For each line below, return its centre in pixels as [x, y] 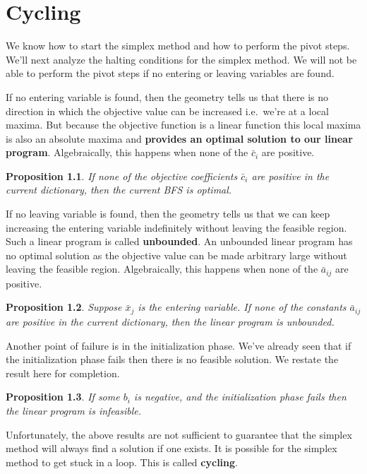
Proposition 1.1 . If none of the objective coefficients [122, 176]
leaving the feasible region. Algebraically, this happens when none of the [162, 269]
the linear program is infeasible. [74, 410]
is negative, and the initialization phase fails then [240, 397]
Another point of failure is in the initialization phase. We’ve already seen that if [179, 345]
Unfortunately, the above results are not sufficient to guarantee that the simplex [179, 434]
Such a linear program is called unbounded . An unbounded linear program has [179, 241]
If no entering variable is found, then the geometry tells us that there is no [167, 96]
